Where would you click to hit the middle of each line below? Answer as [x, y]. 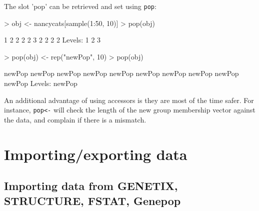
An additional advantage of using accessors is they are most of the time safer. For [129, 100]
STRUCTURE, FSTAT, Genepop [92, 200]
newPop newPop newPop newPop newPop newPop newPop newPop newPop [121, 73]
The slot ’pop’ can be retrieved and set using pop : [80, 6]
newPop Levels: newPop [41, 83]
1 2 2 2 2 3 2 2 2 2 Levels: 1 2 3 [52, 40]
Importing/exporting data [96, 154]
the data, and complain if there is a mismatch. [75, 119]
